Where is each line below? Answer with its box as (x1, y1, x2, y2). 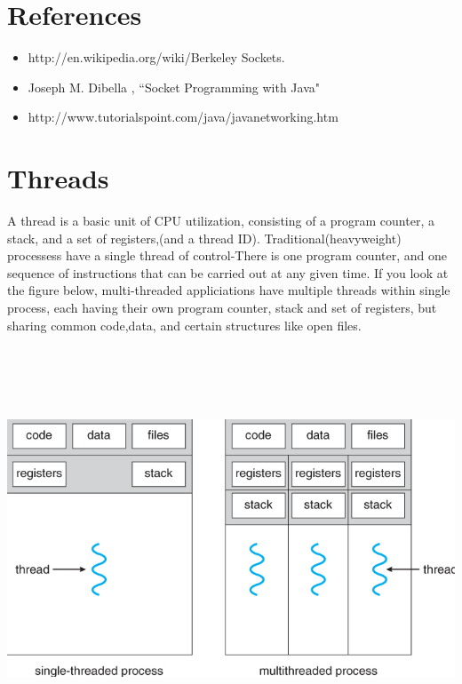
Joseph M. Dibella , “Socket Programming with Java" (28, 77, 320, 96)
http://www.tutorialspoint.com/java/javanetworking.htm (28, 107, 339, 126)
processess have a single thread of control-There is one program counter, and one (7, 246, 447, 265)
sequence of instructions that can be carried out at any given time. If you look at (7, 263, 449, 282)
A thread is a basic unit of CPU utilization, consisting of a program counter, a (7, 211, 434, 230)
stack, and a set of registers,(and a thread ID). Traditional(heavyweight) (7, 228, 402, 247)
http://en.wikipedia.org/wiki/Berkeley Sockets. (28, 48, 285, 67)
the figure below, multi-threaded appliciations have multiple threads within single (7, 281, 450, 299)
